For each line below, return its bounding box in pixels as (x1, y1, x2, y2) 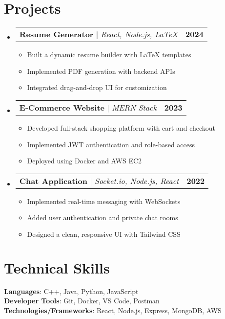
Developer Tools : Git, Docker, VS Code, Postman (4, 296, 160, 306)
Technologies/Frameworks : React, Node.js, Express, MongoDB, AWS (4, 305, 222, 315)
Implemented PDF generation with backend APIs (27, 66, 175, 76)
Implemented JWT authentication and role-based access (27, 139, 195, 149)
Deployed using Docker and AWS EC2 (27, 156, 142, 166)
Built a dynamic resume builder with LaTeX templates (27, 49, 191, 60)
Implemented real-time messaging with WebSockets (27, 196, 181, 206)
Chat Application (19, 175, 87, 186)
